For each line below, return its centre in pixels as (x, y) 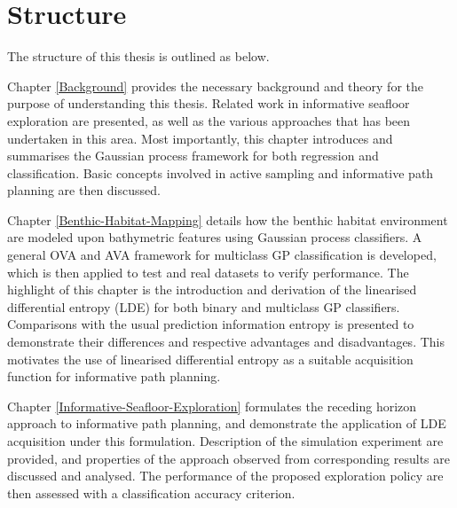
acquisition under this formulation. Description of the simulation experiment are (225, 441)
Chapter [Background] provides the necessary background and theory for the (215, 86)
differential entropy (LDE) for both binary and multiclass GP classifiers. (204, 306)
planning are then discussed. (84, 190)
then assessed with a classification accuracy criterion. (151, 492)
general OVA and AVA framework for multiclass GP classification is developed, (222, 255)
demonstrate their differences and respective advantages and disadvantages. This (226, 342)
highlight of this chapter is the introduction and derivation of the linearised (212, 289)
